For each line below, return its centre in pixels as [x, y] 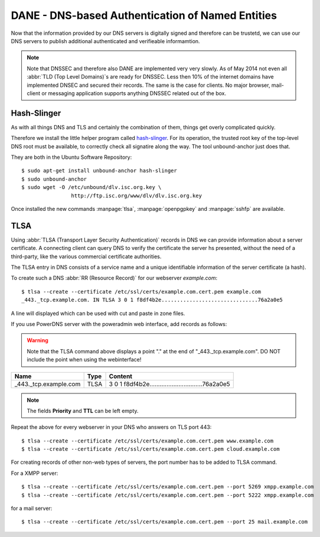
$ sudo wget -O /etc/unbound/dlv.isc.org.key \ [92, 187]
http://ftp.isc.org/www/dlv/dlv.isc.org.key [136, 196]
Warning [37, 340]
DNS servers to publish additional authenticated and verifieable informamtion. [105, 41]
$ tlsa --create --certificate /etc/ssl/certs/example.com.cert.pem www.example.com [148, 441]
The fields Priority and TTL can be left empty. [83, 411]
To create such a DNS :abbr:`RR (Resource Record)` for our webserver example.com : [114, 278]
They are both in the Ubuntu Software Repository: [71, 157]
